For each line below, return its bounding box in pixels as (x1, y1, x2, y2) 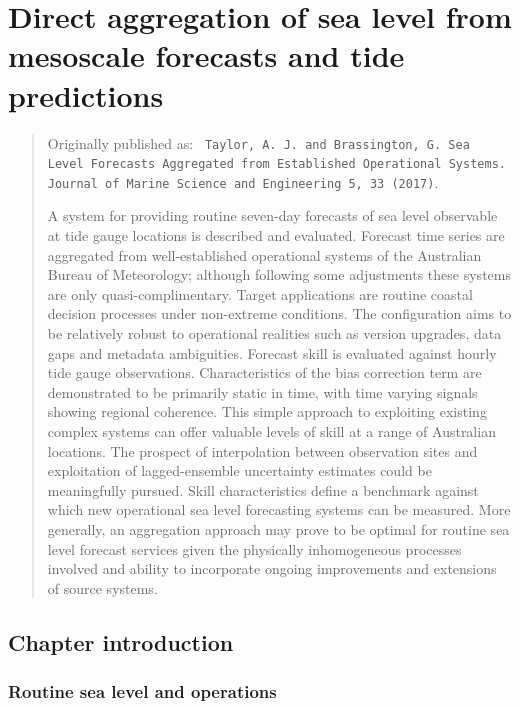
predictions (8, 74, 164, 115)
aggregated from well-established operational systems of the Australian (47, 244, 482, 265)
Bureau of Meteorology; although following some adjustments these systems (47, 264, 511, 285)
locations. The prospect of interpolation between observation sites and (47, 440, 478, 461)
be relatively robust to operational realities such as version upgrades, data (47, 323, 502, 344)
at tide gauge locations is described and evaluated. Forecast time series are (47, 225, 505, 246)
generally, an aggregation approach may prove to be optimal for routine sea (47, 518, 510, 539)
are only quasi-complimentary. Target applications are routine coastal (47, 283, 473, 304)
